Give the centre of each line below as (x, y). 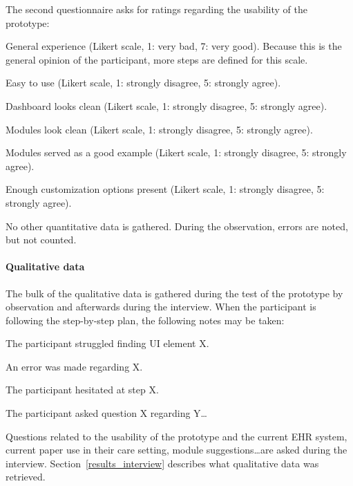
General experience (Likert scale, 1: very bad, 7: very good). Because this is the (174, 46)
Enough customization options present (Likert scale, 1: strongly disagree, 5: (165, 189)
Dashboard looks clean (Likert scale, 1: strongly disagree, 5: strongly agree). (166, 105)
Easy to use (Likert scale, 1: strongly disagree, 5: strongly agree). (143, 83)
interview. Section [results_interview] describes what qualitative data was (162, 463)
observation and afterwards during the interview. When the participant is (161, 307)
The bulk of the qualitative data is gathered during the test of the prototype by (174, 293)
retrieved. (26, 477)
